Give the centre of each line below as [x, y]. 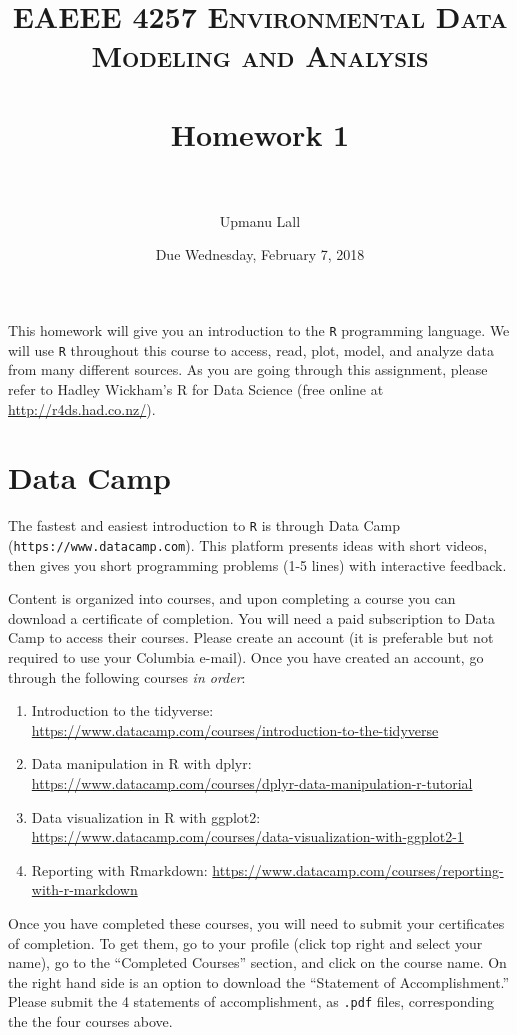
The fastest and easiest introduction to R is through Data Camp [204, 525]
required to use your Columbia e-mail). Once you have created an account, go [246, 656]
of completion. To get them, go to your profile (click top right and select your [245, 942]
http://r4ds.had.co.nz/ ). [82, 408]
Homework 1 [260, 133]
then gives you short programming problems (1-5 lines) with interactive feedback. [257, 564]
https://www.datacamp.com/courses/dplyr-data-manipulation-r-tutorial [252, 782]
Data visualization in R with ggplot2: [146, 816]
